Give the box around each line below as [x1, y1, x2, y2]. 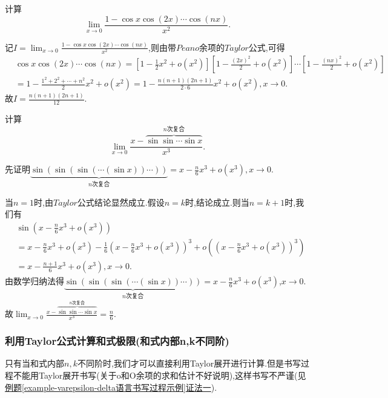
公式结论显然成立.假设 [77, 195, 165, 208]
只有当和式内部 [5, 357, 64, 370]
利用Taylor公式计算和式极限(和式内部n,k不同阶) [5, 333, 229, 348]
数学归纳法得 [13, 275, 64, 287]
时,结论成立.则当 [185, 195, 249, 208]
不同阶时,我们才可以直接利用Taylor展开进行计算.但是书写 [77, 357, 301, 370]
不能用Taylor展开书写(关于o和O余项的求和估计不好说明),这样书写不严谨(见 [13, 369, 306, 382]
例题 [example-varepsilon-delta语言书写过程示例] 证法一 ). [5, 380, 217, 393]
